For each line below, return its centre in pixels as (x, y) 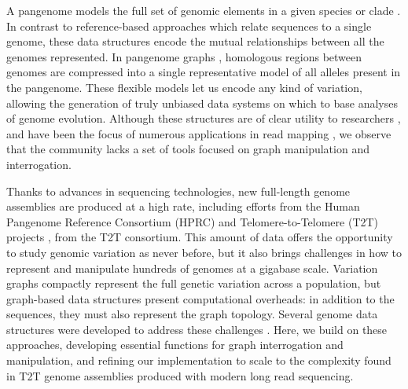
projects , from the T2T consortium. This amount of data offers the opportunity (200, 237)
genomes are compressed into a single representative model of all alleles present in (204, 72)
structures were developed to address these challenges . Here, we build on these (197, 329)
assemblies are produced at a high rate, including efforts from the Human (183, 206)
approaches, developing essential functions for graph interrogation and (175, 345)
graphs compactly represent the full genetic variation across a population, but (194, 283)
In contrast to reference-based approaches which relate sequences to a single (189, 26)
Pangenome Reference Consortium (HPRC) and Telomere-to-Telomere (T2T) (193, 221)
